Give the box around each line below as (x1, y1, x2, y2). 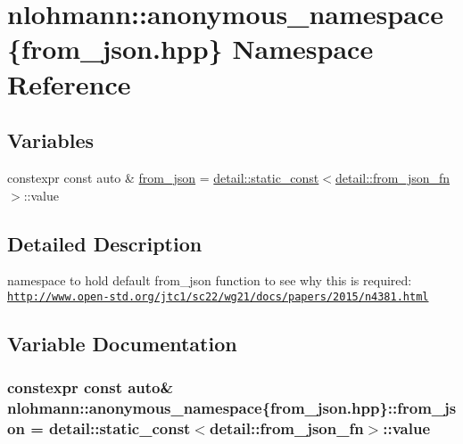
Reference (7, 65, 131, 102)
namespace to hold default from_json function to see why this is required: (7, 271, 412, 290)
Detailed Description (7, 229, 203, 257)
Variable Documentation (7, 329, 237, 357)
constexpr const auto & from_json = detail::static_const (7, 168, 319, 186)
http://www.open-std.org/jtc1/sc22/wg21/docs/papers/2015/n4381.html (7, 290, 429, 303)
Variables (7, 127, 95, 154)
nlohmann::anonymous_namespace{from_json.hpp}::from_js (7, 397, 457, 419)
